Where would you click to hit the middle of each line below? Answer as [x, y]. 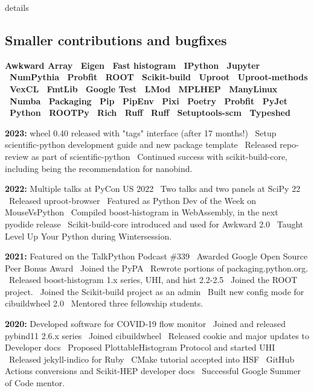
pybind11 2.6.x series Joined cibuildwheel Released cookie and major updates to [157, 335]
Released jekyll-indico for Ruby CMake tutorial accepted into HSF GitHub [152, 359]
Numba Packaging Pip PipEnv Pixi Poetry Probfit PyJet [149, 100]
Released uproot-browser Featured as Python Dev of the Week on [133, 200]
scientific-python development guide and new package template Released [141, 145]
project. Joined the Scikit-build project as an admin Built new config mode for [155, 291]
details [17, 7]
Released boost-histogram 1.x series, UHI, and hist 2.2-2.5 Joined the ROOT [153, 280]
